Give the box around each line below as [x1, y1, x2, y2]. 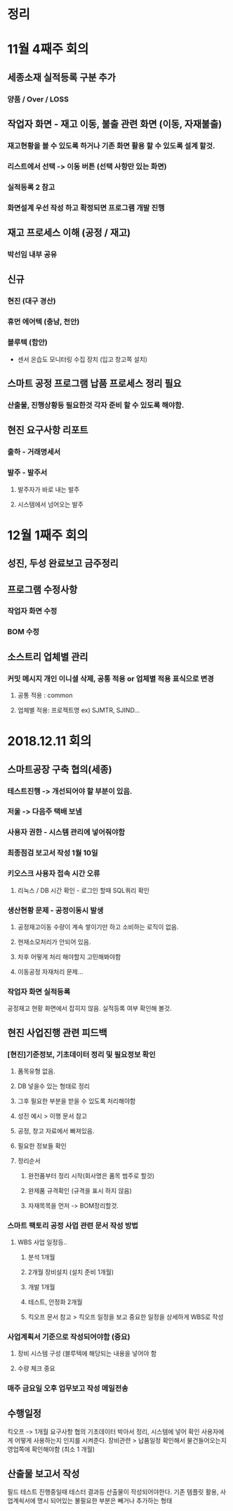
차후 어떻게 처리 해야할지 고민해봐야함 [17, 952, 121, 961]
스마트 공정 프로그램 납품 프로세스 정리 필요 [7, 378, 182, 389]
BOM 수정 [7, 627, 40, 637]
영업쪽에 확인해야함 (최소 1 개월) [7, 1445, 95, 1453]
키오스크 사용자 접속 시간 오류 [7, 869, 100, 879]
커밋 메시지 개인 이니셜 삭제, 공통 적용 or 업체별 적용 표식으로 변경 [7, 673, 214, 683]
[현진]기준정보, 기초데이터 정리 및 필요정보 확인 [7, 1050, 156, 1059]
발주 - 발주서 [7, 468, 48, 478]
